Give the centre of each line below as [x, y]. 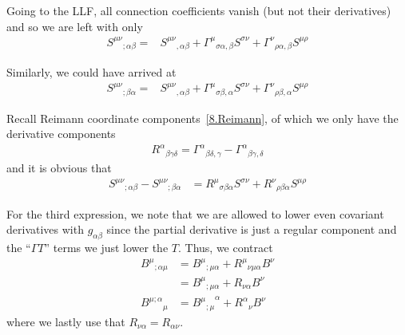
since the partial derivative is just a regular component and [252, 229]
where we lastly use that [66, 321]
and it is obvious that [59, 167]
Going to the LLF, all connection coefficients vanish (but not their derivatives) [199, 10]
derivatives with [45, 229]
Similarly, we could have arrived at [91, 72]
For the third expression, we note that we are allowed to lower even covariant [195, 213]
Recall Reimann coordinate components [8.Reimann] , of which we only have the [202, 118]
